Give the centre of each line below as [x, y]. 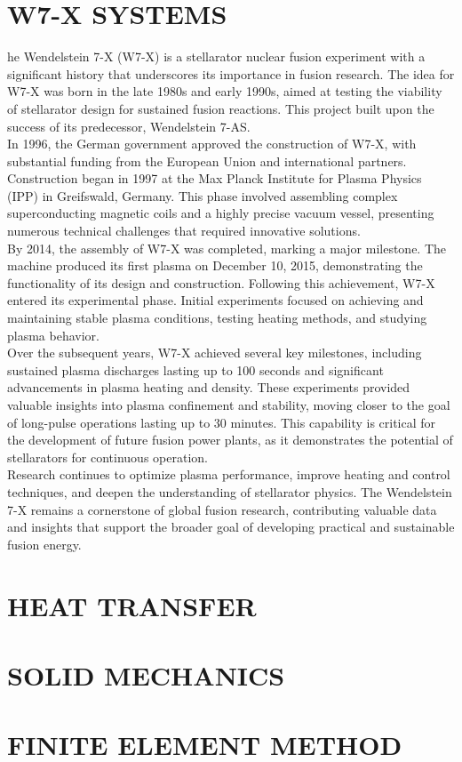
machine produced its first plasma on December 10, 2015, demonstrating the [215, 265]
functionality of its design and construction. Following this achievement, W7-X [221, 282]
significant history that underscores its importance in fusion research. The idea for [231, 73]
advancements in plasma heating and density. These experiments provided [209, 387]
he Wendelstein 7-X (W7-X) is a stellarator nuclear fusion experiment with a [216, 56]
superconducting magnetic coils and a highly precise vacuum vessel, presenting [221, 213]
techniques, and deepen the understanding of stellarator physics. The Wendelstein [230, 491]
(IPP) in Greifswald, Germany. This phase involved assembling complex [203, 195]
